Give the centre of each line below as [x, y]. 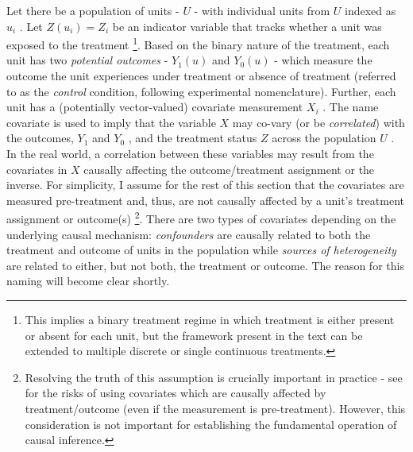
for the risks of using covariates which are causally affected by [176, 393]
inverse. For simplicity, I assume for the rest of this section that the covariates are [205, 185]
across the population [324, 138]
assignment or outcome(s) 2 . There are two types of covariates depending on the [201, 218]
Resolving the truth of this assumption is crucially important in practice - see [214, 377]
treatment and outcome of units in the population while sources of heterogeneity [201, 250]
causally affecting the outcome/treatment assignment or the [229, 169]
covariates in [37, 169]
